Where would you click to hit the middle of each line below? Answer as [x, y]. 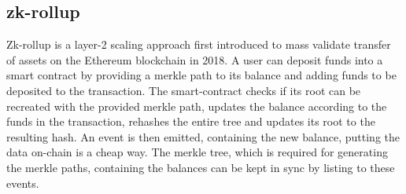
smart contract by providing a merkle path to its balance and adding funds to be [201, 75]
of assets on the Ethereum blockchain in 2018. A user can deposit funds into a [195, 59]
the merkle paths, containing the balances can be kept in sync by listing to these [201, 167]
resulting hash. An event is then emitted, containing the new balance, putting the [203, 136]
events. [23, 183]
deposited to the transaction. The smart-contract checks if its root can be [184, 90]
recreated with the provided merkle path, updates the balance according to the [197, 106]
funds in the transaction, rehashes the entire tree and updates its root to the [191, 121]
